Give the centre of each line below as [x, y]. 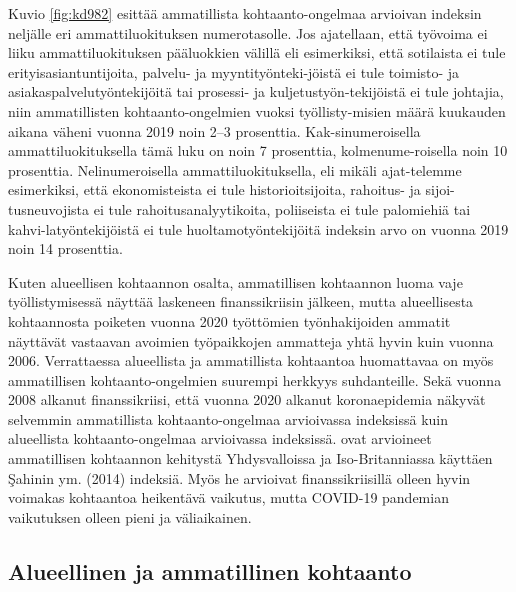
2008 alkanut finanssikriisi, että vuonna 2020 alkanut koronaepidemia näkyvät [247, 399]
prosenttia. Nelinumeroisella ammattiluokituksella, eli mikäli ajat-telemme [235, 169]
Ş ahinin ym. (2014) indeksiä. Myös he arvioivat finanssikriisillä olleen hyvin [239, 477]
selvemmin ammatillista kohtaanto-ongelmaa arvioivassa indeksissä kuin [228, 418]
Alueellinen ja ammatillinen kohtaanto [210, 570]
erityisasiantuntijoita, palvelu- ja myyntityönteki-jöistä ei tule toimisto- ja [234, 71]
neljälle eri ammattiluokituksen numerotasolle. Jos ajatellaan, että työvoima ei [248, 32]
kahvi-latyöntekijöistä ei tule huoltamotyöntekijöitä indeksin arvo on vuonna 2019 [258, 228]
